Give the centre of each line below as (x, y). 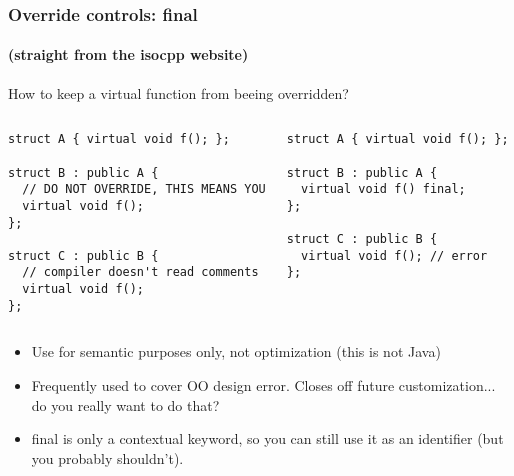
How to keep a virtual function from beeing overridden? (178, 92)
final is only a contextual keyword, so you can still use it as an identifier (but (267, 438)
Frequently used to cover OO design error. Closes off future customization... (263, 385)
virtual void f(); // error (394, 255)
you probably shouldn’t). (107, 457)
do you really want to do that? (125, 404)
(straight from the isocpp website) (128, 54)
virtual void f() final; (383, 189)
